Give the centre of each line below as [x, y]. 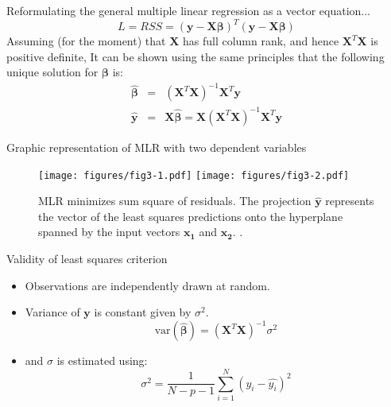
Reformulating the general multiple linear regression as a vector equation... [188, 10]
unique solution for [52, 72]
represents [350, 201]
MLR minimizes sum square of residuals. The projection [175, 201]
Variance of [52, 312]
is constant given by [143, 312]
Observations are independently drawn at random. [147, 285]
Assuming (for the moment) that [86, 41]
